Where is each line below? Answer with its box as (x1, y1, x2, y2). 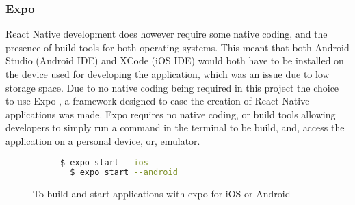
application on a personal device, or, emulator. (5, 133, 200, 148)
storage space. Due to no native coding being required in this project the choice (5, 80, 339, 94)
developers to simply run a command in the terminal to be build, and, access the (5, 120, 345, 135)
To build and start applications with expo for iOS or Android (33, 187, 291, 201)
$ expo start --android (70, 167, 178, 178)
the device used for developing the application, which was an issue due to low (5, 67, 330, 81)
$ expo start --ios (60, 157, 148, 167)
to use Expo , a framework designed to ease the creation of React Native (5, 94, 310, 108)
